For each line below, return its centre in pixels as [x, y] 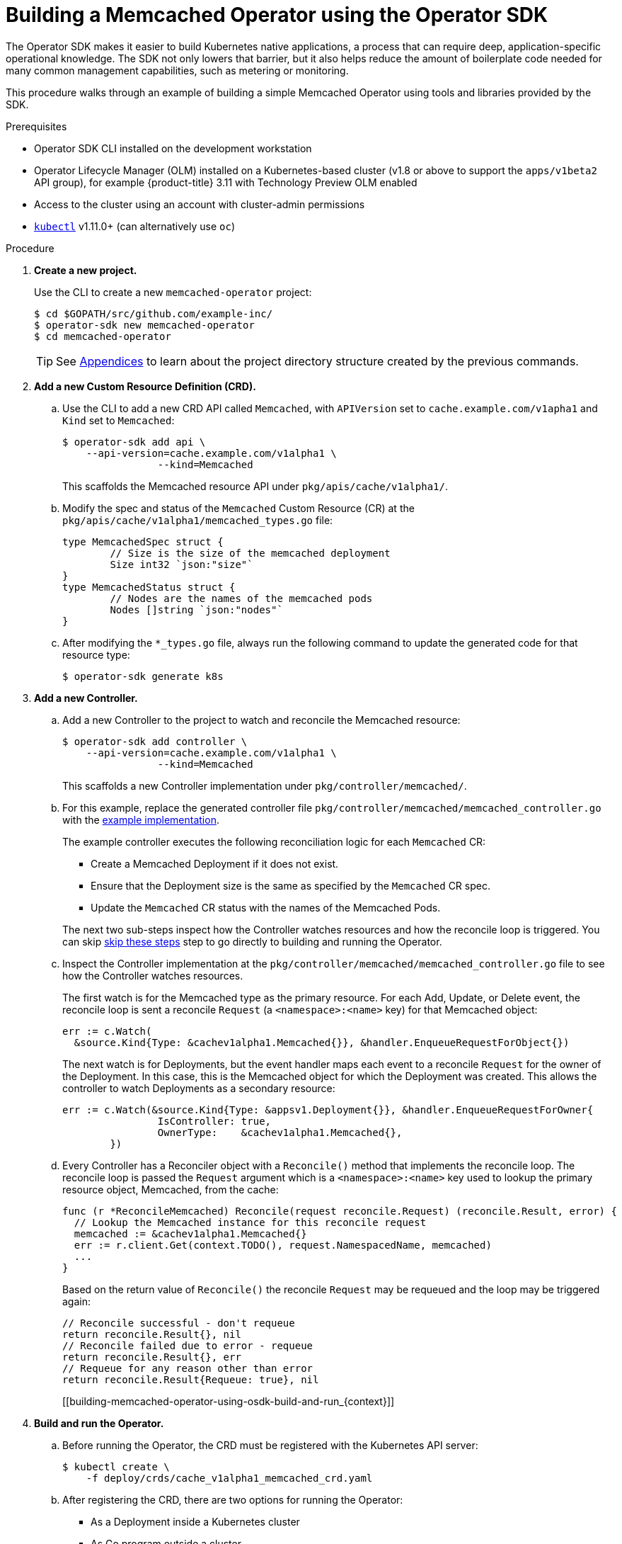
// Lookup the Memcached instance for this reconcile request [250, 1222]
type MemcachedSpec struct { [143, 541]
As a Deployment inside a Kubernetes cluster [195, 1521]
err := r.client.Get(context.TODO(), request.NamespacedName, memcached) [283, 1245]
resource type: [96, 654]
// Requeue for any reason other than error [188, 1368]
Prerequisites [36, 126]
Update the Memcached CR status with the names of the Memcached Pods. [266, 907]
